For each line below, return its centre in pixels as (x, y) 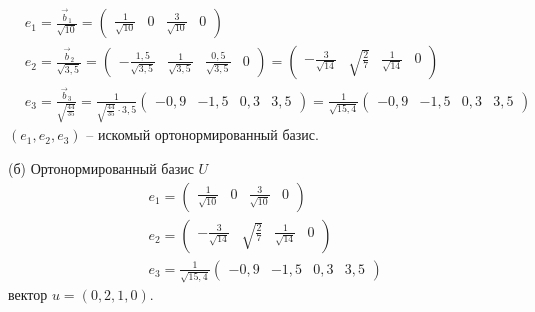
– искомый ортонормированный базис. (202, 134)
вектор (28, 294)
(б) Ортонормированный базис (101, 167)
